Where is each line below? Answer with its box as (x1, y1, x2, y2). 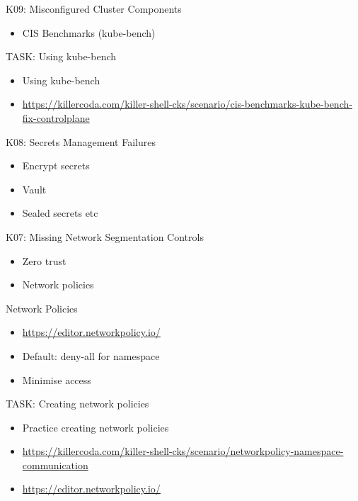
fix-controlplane (22, 110, 90, 125)
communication (22, 457, 88, 472)
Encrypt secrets (22, 158, 90, 173)
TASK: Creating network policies (6, 396, 149, 411)
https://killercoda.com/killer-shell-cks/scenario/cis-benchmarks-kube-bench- (22, 96, 352, 111)
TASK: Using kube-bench (6, 49, 117, 64)
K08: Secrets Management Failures (6, 134, 156, 149)
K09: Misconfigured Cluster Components (6, 1, 182, 16)
